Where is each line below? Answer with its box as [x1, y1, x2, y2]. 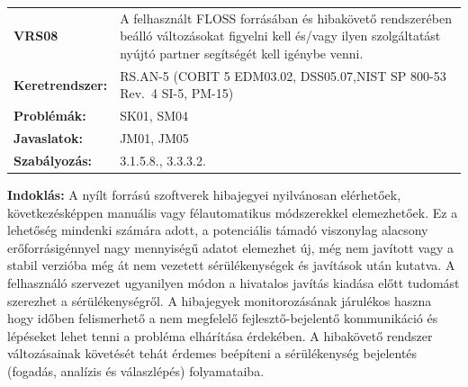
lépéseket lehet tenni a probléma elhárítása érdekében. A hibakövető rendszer [7, 326, 433, 345]
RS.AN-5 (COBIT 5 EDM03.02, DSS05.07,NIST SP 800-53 [120, 66, 446, 85]
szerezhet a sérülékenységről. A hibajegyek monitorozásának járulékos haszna [7, 291, 432, 310]
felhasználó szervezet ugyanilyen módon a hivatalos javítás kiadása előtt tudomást [7, 273, 460, 292]
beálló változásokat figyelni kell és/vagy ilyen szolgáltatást [120, 26, 441, 45]
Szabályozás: [13, 150, 93, 169]
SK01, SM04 [120, 106, 189, 125]
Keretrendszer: [13, 75, 108, 94]
